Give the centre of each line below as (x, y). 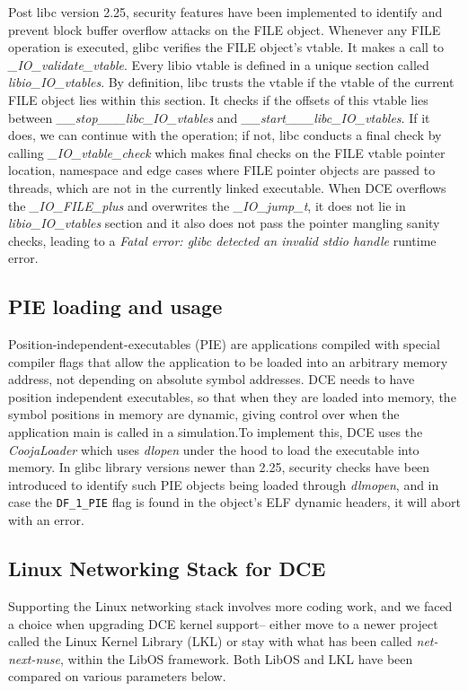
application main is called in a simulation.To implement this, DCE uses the (216, 432)
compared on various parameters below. (117, 676)
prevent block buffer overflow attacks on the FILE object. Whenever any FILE (225, 29)
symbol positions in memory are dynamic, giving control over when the (204, 414)
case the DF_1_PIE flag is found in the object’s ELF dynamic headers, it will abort (234, 502)
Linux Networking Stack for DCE (167, 569)
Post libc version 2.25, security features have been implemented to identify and (225, 12)
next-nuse (35, 658)
